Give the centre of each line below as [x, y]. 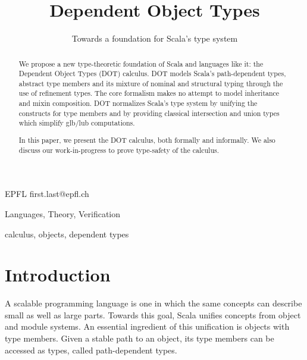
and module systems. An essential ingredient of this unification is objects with [147, 326]
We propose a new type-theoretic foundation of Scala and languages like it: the [141, 63]
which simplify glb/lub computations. [77, 123]
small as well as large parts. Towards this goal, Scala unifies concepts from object [153, 314]
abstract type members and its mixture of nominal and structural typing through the [151, 83]
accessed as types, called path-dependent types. [91, 350]
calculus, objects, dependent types [67, 234]
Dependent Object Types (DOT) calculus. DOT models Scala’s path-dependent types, [152, 73]
